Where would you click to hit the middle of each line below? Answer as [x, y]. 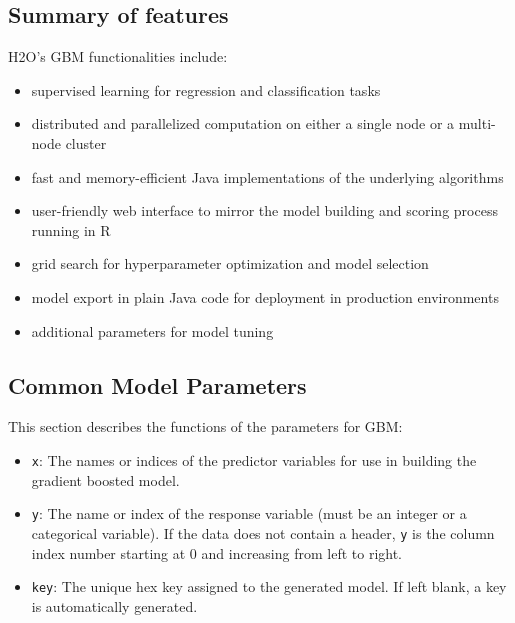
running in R [71, 229]
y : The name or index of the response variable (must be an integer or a [249, 513]
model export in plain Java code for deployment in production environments [265, 296]
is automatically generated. [114, 605]
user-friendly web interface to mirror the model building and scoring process [264, 210]
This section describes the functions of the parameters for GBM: [205, 426]
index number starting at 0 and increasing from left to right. [217, 552]
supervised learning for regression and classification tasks [206, 89]
